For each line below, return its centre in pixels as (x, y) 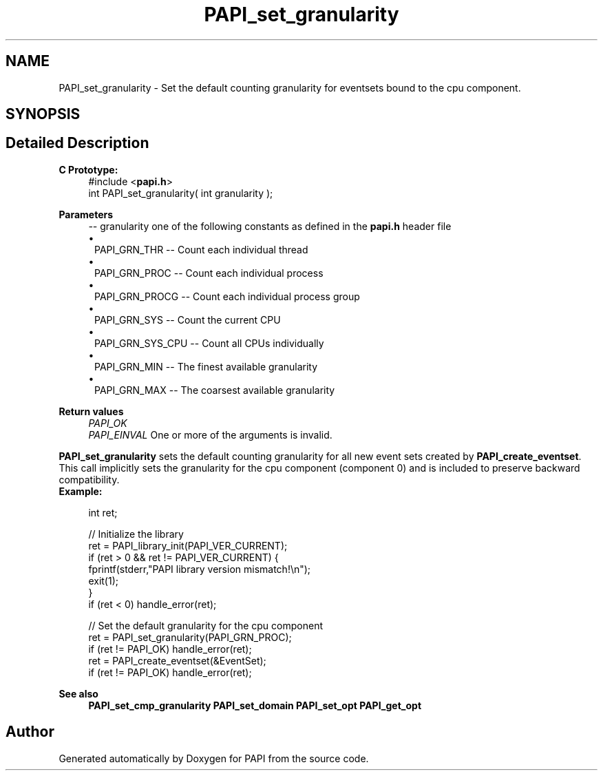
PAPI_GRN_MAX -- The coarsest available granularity (215, 390)
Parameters (86, 214)
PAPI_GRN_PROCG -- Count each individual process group (227, 296)
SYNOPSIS (43, 114)
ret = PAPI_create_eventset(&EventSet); (177, 660)
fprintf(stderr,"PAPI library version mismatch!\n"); (200, 569)
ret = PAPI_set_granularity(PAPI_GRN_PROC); (190, 637)
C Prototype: (88, 169)
